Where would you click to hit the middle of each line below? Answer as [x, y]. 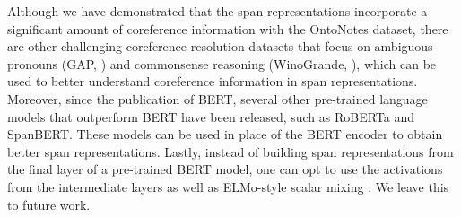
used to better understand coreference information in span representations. [213, 81]
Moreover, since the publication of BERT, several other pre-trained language [217, 98]
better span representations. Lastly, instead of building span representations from [230, 151]
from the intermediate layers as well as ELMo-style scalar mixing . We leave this [228, 186]
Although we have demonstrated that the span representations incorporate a [217, 11]
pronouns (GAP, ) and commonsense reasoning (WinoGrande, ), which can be [222, 63]
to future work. [49, 204]
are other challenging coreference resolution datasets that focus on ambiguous [220, 46]
